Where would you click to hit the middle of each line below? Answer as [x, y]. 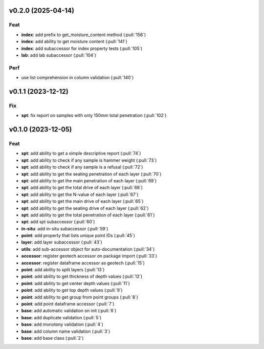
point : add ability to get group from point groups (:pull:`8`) [80, 297]
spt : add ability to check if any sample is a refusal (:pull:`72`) [82, 167]
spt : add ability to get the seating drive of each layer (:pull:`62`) [85, 208]
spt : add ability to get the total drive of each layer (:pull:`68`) [82, 188]
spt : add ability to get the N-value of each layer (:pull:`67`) [80, 194]
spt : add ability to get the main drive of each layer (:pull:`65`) [82, 201]
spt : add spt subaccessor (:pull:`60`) [58, 222]
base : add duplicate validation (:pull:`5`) [61, 317]
